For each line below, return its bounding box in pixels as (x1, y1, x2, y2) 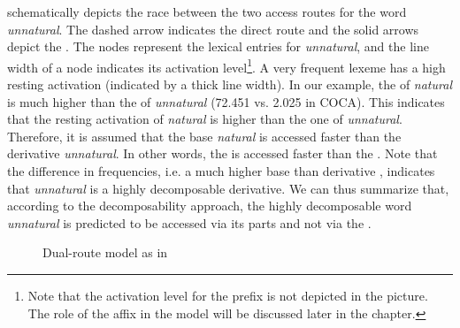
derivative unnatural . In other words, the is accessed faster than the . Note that (7, 144, 438, 163)
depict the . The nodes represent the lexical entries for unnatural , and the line (7, 37, 429, 56)
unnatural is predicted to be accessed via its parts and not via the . (7, 213, 372, 232)
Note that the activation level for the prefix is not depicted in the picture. (27, 286, 428, 304)
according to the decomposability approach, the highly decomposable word (7, 196, 412, 215)
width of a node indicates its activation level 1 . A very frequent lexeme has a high (7, 55, 446, 76)
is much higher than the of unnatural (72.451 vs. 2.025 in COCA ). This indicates (7, 92, 445, 111)
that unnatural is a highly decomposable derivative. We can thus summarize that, (7, 179, 449, 197)
